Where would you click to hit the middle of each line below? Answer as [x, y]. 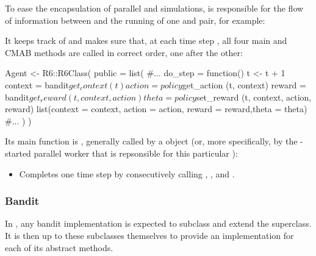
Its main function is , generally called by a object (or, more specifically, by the [151, 141]
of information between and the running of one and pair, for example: [135, 20]
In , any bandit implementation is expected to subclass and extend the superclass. [158, 223]
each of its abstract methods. [59, 247]
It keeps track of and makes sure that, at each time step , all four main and [146, 41]
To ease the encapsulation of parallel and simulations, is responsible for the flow [154, 8]
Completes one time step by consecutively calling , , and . [127, 173]
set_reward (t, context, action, [254, 97]
